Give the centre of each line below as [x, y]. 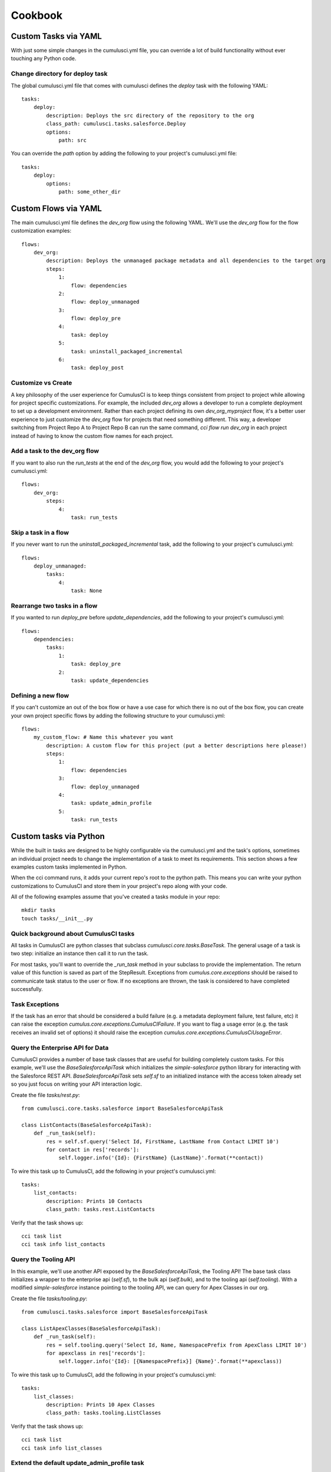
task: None [87, 591]
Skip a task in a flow [40, 532]
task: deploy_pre [96, 664]
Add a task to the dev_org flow [55, 451]
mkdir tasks [39, 910]
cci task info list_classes [62, 1448]
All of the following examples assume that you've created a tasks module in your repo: [115, 897]
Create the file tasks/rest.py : [45, 1095]
